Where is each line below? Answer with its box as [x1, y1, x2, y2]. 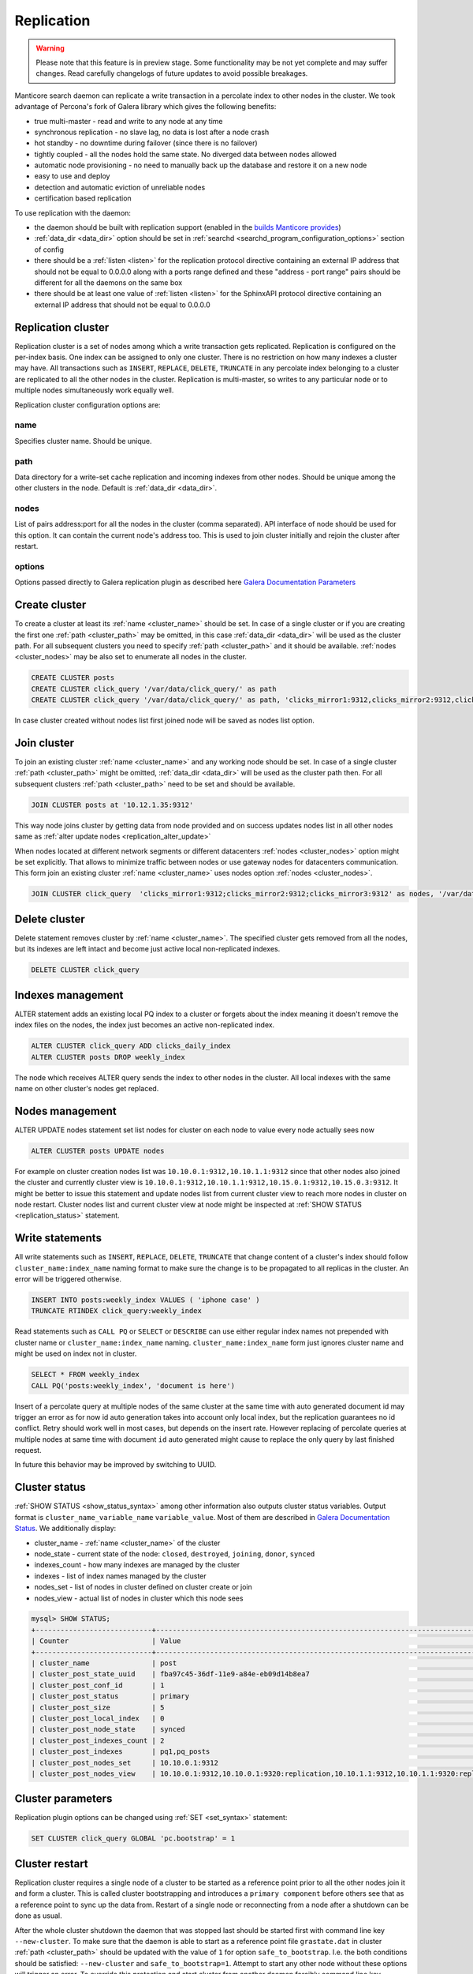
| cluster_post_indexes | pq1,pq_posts [31, 1747, 210, 1756]
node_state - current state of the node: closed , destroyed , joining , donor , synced [34, 1548, 315, 1559]
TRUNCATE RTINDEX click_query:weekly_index [31, 1307, 203, 1315]
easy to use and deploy [34, 171, 110, 181]
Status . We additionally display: [14, 1524, 117, 1533]
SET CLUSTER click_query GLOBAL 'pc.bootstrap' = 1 [31, 1834, 236, 1843]
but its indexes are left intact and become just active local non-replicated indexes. [14, 944, 281, 954]
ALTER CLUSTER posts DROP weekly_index [31, 1053, 185, 1061]
